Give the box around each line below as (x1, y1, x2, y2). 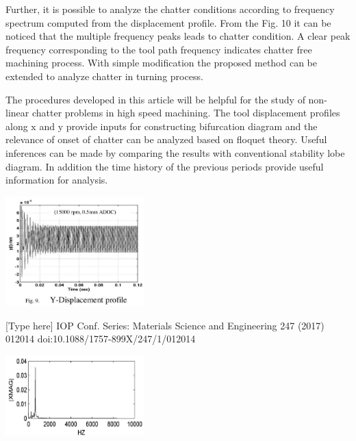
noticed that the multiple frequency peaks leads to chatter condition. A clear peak (5, 29, 351, 43)
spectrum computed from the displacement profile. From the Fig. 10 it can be (5, 15, 331, 29)
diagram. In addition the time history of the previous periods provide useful (5, 159, 324, 173)
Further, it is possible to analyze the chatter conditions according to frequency (5, 2, 335, 16)
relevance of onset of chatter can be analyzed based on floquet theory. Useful (5, 132, 327, 147)
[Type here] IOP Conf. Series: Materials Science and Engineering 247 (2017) (5, 318, 325, 332)
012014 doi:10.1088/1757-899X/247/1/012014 (5, 331, 196, 346)
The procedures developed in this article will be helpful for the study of (5, 92, 305, 106)
